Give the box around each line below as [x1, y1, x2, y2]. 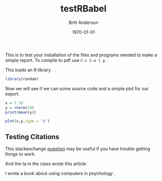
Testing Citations [5, 133, 60, 141]
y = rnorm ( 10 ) [5, 105, 35, 110]
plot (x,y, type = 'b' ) [5, 119, 50, 124]
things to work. [5, 151, 36, 157]
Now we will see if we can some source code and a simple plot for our [5, 85, 149, 91]
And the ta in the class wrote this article [5, 161, 86, 167]
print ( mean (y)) [5, 110, 37, 115]
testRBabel [60, 3, 107, 14]
